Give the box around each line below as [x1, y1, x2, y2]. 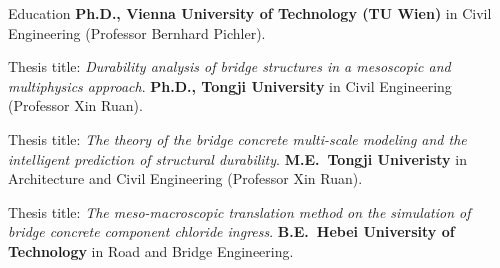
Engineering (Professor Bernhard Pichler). [8, 22, 266, 43]
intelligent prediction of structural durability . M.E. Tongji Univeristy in [8, 148, 467, 169]
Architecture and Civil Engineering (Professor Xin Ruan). [8, 168, 363, 189]
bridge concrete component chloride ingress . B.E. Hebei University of [8, 221, 455, 242]
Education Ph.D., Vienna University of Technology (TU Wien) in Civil [8, 3, 492, 23]
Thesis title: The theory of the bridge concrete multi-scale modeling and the [8, 128, 467, 149]
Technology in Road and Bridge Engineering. [8, 240, 294, 261]
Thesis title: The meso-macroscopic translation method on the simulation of [8, 201, 471, 222]
